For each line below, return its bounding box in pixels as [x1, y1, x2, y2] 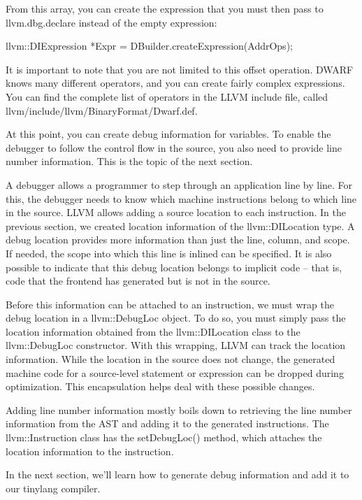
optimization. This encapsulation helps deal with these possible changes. [6, 379, 315, 394]
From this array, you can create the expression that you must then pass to [6, 1, 324, 15]
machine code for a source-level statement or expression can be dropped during [6, 365, 344, 380]
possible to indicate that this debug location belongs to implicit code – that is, [6, 259, 342, 274]
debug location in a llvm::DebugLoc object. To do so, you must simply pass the [6, 310, 346, 325]
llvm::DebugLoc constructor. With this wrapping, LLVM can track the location [6, 338, 346, 352]
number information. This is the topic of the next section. [6, 154, 253, 169]
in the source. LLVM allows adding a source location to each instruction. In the [6, 205, 346, 220]
